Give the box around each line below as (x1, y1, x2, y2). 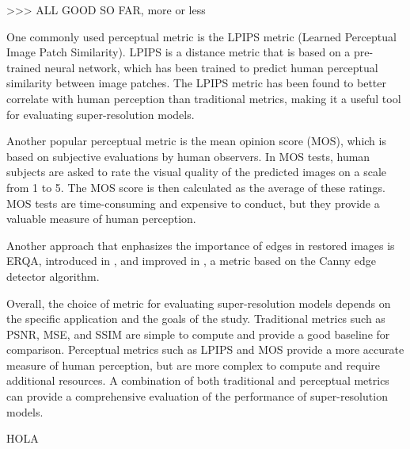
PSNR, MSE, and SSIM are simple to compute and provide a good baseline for (6, 325, 390, 342)
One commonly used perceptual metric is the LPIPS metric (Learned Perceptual (6, 28, 397, 44)
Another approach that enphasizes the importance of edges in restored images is (6, 236, 395, 253)
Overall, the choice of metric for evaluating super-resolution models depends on (6, 294, 391, 311)
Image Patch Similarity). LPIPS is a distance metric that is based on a (6, 44, 351, 60)
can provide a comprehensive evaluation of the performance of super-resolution (6, 388, 388, 405)
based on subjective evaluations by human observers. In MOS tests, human (6, 148, 370, 164)
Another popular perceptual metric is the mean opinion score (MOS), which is (6, 132, 386, 149)
